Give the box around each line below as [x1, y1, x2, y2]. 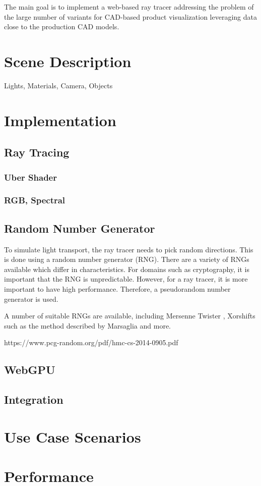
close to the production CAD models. [4, 21, 119, 32]
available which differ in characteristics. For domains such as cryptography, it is [4, 263, 250, 274]
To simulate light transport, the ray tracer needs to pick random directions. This [4, 244, 253, 254]
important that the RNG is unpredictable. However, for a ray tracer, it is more [4, 274, 248, 284]
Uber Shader [4, 171, 57, 183]
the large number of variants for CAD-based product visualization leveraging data [4, 11, 257, 22]
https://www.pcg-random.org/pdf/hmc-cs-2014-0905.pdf [4, 337, 178, 348]
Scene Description [4, 50, 132, 71]
